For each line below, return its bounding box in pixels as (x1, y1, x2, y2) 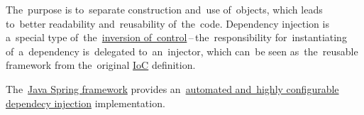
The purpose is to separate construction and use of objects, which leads (6, 2, 323, 16)
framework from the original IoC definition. (6, 57, 196, 72)
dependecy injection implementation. (6, 95, 165, 110)
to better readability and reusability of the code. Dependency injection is (6, 16, 329, 31)
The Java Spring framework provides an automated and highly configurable (6, 81, 339, 96)
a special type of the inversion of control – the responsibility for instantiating (6, 30, 347, 45)
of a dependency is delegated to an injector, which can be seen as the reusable (6, 43, 358, 58)
